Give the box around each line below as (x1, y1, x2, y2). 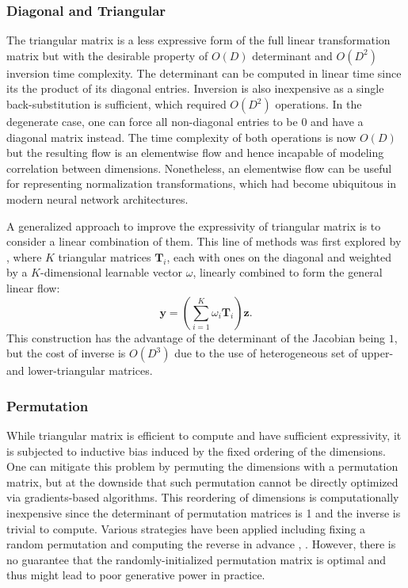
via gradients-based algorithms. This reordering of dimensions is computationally (6, 489, 399, 506)
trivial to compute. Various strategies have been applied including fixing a (6, 520, 366, 536)
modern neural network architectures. (6, 190, 189, 207)
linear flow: (6, 279, 60, 296)
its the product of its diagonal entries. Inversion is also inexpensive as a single (6, 80, 384, 97)
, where (6, 248, 42, 265)
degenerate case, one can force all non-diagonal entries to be (6, 113, 298, 129)
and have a (311, 113, 364, 129)
